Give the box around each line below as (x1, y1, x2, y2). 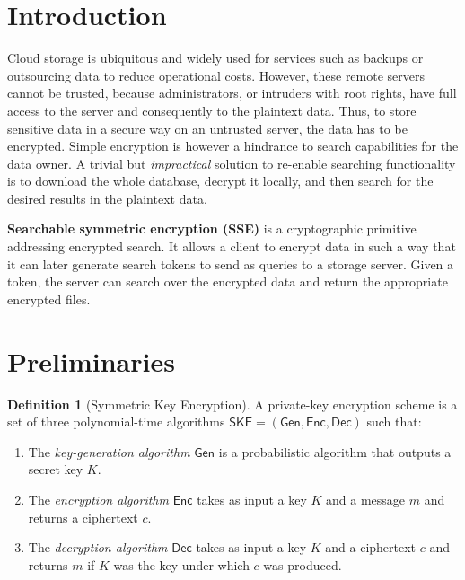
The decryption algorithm (28, 538, 168, 557)
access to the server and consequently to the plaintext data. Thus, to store (7, 101, 417, 119)
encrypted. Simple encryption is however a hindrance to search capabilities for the (7, 136, 459, 155)
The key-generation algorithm (28, 442, 190, 461)
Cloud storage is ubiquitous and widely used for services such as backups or (7, 48, 424, 67)
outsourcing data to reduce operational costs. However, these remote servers (7, 66, 426, 84)
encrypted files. (7, 289, 91, 308)
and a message (325, 489, 406, 508)
